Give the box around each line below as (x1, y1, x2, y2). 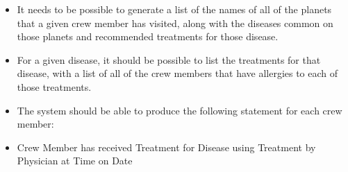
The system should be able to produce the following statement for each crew (17, 103, 342, 117)
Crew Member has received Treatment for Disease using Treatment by (17, 139, 316, 154)
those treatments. (17, 79, 92, 94)
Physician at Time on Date (17, 153, 133, 168)
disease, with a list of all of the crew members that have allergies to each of (17, 66, 338, 80)
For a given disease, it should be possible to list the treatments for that (17, 52, 321, 67)
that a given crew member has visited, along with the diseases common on (17, 15, 333, 30)
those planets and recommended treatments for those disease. (17, 29, 279, 44)
